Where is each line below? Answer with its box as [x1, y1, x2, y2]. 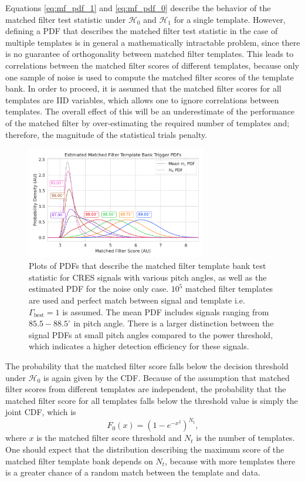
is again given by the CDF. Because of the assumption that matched [43, 371, 290, 383]
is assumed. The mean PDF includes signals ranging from [62, 305, 269, 318]
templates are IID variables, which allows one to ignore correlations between [5, 93, 279, 106]
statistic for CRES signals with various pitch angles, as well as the [29, 271, 267, 283]
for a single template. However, [174, 13, 286, 25]
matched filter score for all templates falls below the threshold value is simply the [5, 394, 298, 406]
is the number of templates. [196, 432, 295, 444]
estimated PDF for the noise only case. [29, 282, 169, 295]
